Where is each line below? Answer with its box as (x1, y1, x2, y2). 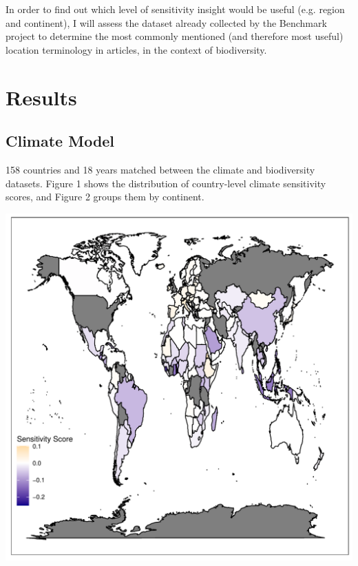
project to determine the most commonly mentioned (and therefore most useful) (6, 29, 344, 43)
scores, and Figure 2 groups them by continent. (6, 189, 204, 204)
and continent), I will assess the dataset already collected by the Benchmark (6, 15, 327, 30)
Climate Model (6, 130, 115, 151)
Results (6, 83, 77, 111)
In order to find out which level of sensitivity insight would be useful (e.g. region (6, 2, 345, 16)
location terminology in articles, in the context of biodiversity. (6, 42, 267, 56)
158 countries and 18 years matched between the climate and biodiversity (6, 162, 315, 176)
